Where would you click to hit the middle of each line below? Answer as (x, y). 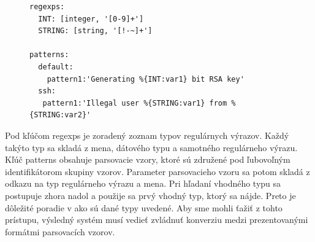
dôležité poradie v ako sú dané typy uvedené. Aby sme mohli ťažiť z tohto (144, 207)
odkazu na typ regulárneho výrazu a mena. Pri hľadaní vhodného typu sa (143, 183)
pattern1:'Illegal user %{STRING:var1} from (135, 103)
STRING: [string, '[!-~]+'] (95, 31)
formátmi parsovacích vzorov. (60, 231)
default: (56, 67)
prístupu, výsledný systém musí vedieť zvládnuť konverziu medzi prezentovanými (157, 220)
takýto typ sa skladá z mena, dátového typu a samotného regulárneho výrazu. (151, 147)
